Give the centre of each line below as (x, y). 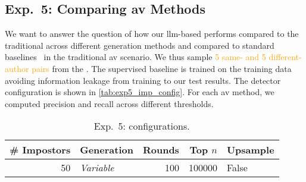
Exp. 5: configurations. (142, 126)
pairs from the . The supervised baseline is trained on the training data (162, 68)
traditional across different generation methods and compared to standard (140, 45)
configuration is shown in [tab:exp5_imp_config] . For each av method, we (140, 92)
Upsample (250, 150)
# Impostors (40, 150)
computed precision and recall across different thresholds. (109, 103)
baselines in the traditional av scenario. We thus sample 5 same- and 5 (135, 57)
